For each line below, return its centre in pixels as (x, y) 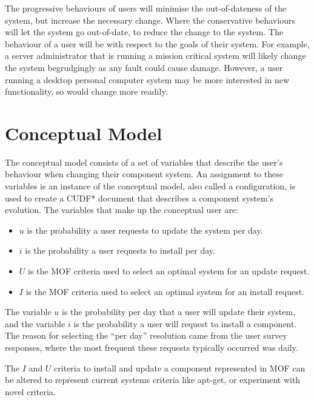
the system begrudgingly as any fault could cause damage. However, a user (144, 67)
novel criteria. (30, 391)
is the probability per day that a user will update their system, (179, 312)
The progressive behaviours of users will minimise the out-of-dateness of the (146, 8)
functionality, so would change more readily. (86, 91)
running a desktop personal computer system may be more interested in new (147, 79)
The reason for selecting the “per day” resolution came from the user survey (146, 335)
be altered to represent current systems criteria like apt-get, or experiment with (153, 380)
